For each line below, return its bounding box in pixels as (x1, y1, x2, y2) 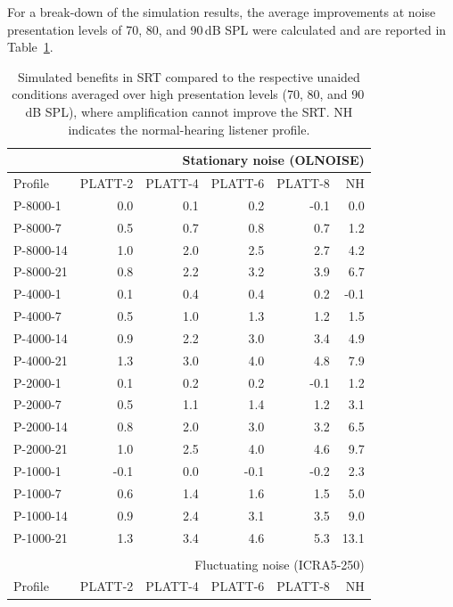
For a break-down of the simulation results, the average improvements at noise (7, 3, 436, 21)
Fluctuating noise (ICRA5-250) (194, 554, 365, 573)
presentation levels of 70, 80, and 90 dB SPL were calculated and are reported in (7, 20, 447, 38)
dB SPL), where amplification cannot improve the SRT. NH (25, 102, 353, 120)
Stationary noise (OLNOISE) (182, 151, 365, 169)
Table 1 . (7, 37, 54, 56)
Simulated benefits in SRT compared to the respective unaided (17, 67, 360, 86)
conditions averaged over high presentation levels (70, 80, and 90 (12, 85, 365, 103)
